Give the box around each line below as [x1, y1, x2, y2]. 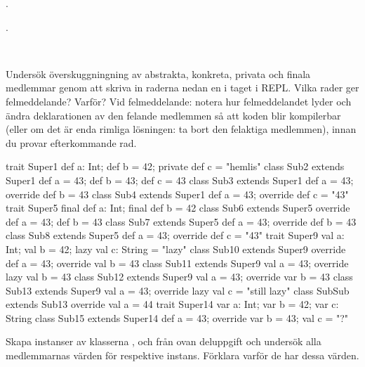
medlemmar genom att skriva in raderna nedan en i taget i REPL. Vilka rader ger [6, 80, 359, 95]
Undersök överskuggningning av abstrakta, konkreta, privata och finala [6, 66, 311, 81]
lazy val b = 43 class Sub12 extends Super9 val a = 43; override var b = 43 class [6, 269, 353, 284]
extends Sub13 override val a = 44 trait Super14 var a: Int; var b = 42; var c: [6, 297, 339, 311]
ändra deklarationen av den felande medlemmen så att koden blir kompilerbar [6, 108, 341, 122]
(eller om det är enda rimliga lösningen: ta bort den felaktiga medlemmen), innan [6, 122, 357, 136]
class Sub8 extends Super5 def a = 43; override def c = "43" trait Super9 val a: [6, 228, 345, 243]
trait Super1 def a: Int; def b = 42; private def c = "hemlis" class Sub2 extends [6, 159, 345, 174]
